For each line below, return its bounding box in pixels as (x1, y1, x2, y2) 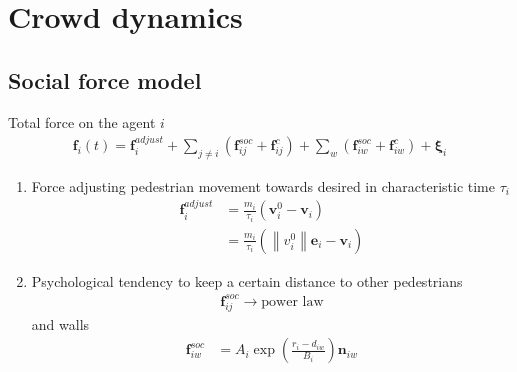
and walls (31, 313, 90, 334)
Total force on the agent (8, 111, 156, 132)
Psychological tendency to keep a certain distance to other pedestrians (31, 270, 463, 291)
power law (261, 294, 324, 309)
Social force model (8, 64, 202, 95)
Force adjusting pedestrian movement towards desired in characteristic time (31, 175, 495, 196)
